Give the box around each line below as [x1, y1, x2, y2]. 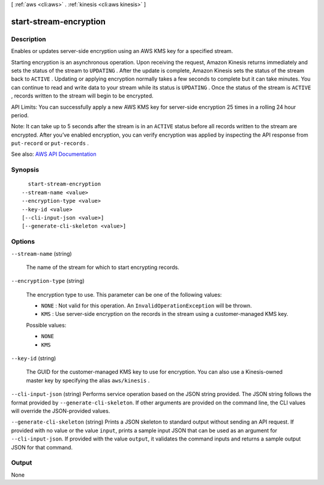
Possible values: [26, 321, 67, 329]
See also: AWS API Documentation [11, 150, 97, 158]
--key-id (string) [11, 355, 56, 362]
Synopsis [11, 165, 39, 174]
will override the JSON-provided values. [11, 407, 110, 415]
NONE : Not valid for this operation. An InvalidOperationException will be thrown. [41, 302, 252, 309]
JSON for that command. [11, 443, 73, 451]
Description [11, 35, 46, 43]
